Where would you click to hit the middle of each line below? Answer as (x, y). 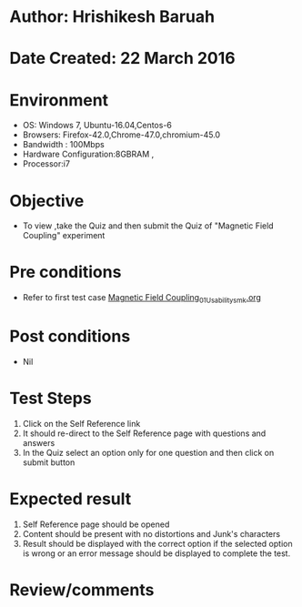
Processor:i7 (46, 164)
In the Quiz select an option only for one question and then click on (148, 452)
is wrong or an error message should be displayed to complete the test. (156, 553)
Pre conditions (65, 273)
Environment (59, 100)
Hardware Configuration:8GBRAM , (88, 154)
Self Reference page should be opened (96, 524)
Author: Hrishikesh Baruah (112, 17)
